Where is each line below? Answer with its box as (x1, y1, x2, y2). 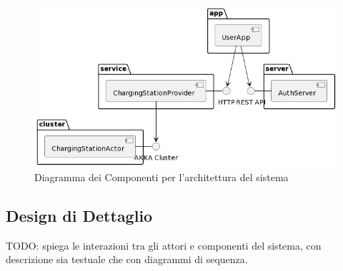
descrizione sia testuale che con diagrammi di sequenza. (6, 252, 248, 267)
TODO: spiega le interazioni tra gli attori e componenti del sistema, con (6, 237, 322, 252)
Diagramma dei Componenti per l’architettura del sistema (34, 169, 289, 184)
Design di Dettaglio (6, 204, 153, 226)
